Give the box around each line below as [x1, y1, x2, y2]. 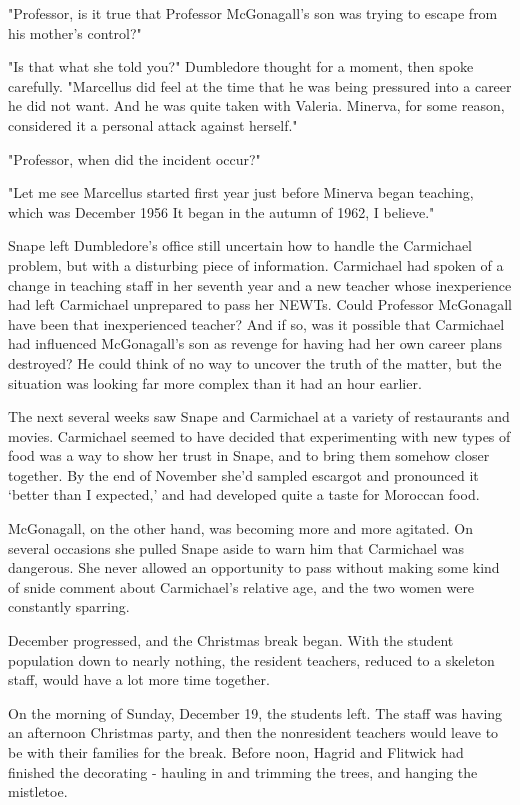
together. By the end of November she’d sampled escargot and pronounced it [8, 464, 479, 485]
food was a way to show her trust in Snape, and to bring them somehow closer [8, 445, 490, 466]
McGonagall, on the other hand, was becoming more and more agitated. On [8, 518, 474, 539]
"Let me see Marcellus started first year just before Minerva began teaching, [8, 182, 474, 203]
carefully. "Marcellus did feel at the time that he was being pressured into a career [8, 75, 512, 96]
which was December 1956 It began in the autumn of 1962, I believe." [8, 201, 435, 222]
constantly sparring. [8, 596, 130, 617]
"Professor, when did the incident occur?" [8, 148, 261, 169]
